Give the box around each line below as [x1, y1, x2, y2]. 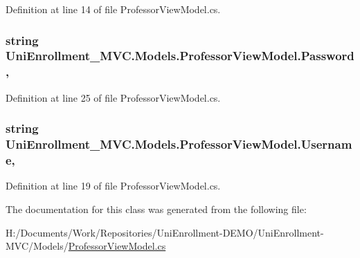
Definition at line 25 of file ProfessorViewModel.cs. [6, 90, 221, 104]
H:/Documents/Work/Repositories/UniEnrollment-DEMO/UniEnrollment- [6, 225, 324, 239]
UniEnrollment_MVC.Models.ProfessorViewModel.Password [6, 47, 354, 64]
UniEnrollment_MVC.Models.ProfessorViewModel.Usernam [6, 136, 352, 153]
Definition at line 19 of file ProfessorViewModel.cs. [6, 178, 221, 193]
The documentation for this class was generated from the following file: [6, 201, 307, 216]
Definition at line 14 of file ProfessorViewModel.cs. [6, 2, 221, 16]
